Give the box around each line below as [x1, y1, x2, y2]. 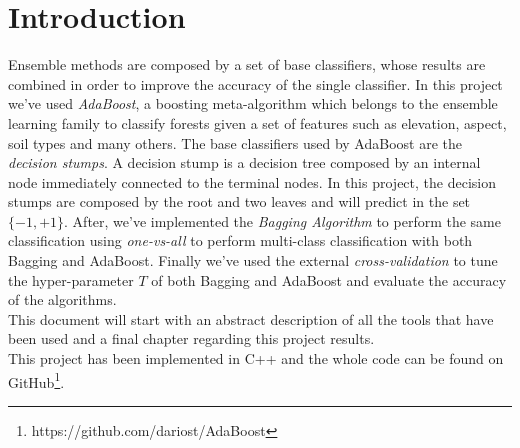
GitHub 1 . [8, 368, 65, 392]
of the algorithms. [8, 289, 117, 310]
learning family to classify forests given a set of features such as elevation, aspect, [8, 112, 507, 133]
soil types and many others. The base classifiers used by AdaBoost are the [8, 132, 463, 153]
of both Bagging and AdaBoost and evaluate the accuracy [151, 269, 507, 290]
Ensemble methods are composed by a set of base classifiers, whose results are [8, 54, 486, 75]
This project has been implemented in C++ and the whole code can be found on [8, 348, 504, 369]
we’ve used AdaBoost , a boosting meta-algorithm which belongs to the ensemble [8, 93, 498, 114]
